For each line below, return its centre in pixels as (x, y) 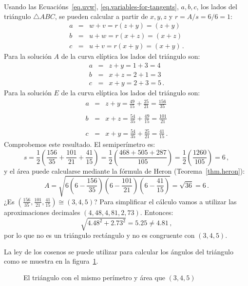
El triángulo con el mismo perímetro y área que (94, 277)
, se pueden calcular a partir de (101, 16)
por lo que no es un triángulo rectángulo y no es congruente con (99, 235)
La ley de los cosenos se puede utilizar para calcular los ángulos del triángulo (119, 251)
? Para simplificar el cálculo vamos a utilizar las (165, 201)
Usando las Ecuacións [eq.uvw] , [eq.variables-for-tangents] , (91, 6)
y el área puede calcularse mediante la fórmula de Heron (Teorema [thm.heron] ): (124, 170)
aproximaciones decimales (42, 212)
